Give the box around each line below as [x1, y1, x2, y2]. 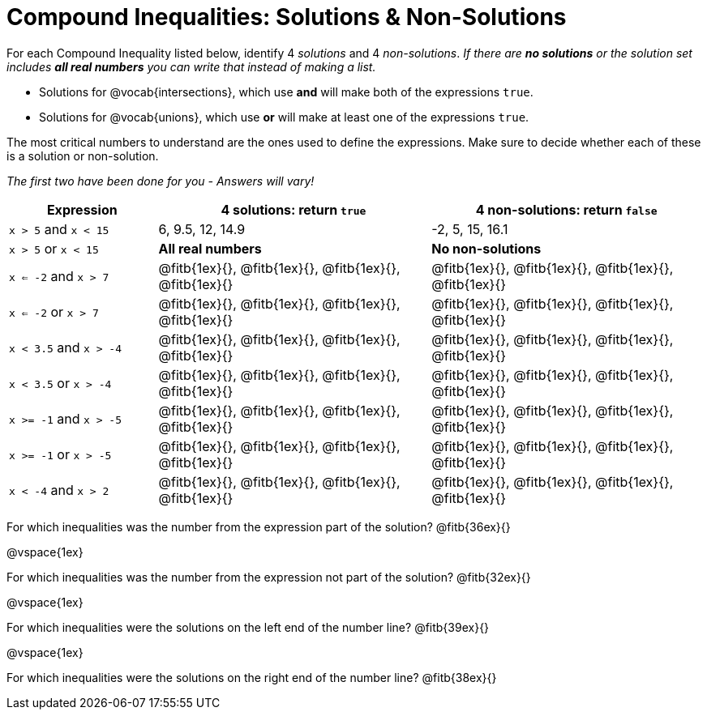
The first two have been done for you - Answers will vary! [6, 173, 315, 188]
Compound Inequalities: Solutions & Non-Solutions [6, 3, 567, 31]
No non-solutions [431, 240, 542, 257]
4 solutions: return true [221, 201, 366, 218]
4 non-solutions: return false [475, 201, 658, 218]
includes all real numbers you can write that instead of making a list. [6, 59, 376, 74]
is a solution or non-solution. [6, 148, 159, 163]
